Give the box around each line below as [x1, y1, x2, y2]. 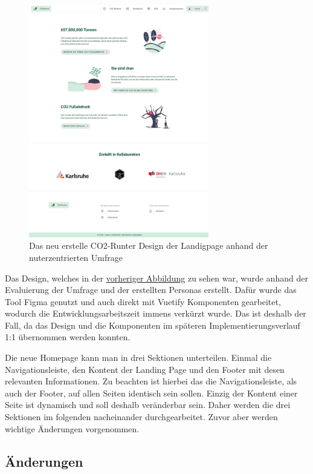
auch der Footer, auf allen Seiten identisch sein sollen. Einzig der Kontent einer [5, 386, 298, 399]
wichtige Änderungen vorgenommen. [5, 422, 140, 435]
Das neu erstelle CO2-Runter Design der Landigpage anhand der [29, 239, 268, 252]
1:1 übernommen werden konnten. [5, 331, 131, 343]
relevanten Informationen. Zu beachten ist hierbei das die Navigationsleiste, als [5, 375, 297, 387]
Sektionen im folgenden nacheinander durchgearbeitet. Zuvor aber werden [5, 410, 278, 423]
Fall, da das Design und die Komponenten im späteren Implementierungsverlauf [5, 318, 300, 331]
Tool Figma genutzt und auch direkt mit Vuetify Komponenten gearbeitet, [5, 295, 281, 308]
